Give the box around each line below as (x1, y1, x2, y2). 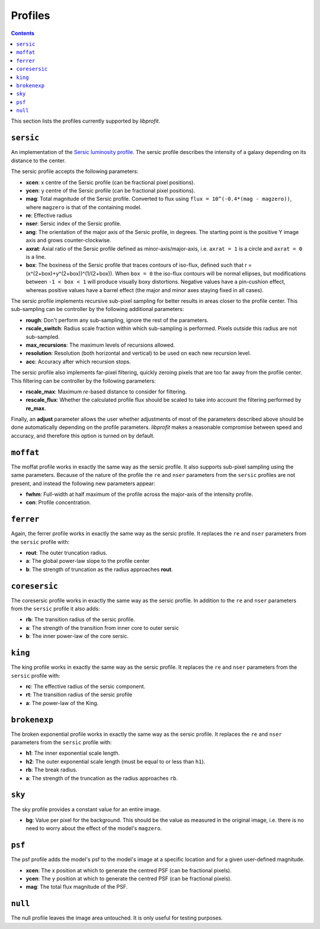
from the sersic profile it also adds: (11, 605, 100, 613)
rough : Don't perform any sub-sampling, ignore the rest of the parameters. (25, 316, 209, 323)
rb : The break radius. (25, 766, 78, 773)
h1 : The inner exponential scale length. (25, 749, 120, 757)
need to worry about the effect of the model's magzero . (25, 825, 162, 832)
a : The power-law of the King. (25, 699, 99, 706)
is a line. (25, 254, 46, 261)
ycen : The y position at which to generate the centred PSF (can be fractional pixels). (25, 874, 232, 882)
